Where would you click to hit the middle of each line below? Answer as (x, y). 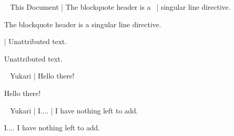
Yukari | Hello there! (42, 76)
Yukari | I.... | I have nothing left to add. (74, 110)
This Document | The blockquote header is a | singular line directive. (120, 7)
